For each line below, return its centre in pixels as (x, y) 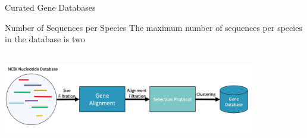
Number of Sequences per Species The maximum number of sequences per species (153, 27)
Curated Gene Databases (50, 7)
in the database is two (45, 39)
